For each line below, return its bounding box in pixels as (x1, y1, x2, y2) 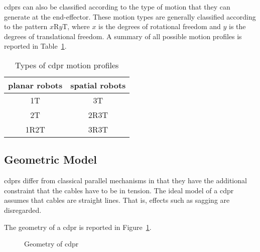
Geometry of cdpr (24, 238, 79, 249)
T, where (62, 21, 90, 32)
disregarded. (4, 204, 42, 215)
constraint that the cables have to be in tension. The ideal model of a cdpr (4, 185, 234, 195)
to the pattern (4, 21, 48, 32)
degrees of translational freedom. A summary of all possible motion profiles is (4, 31, 242, 41)
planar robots (8, 79, 63, 91)
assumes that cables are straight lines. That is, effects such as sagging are (4, 195, 230, 205)
